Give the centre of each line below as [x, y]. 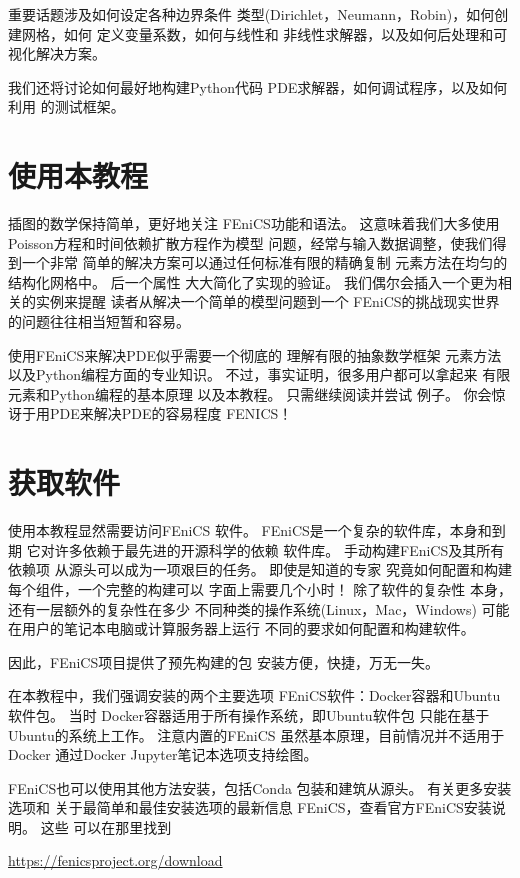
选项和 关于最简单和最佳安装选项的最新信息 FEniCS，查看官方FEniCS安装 [250, 807]
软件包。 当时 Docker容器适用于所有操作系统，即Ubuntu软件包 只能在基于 [249, 714]
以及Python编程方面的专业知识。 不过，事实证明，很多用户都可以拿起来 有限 [259, 374]
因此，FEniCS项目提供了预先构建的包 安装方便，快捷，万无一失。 [223, 661]
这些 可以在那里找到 [106, 826]
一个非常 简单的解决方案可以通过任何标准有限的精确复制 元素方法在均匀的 [264, 262]
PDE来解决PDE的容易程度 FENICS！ [171, 413]
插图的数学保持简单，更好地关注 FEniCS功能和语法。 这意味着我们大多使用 [254, 223]
